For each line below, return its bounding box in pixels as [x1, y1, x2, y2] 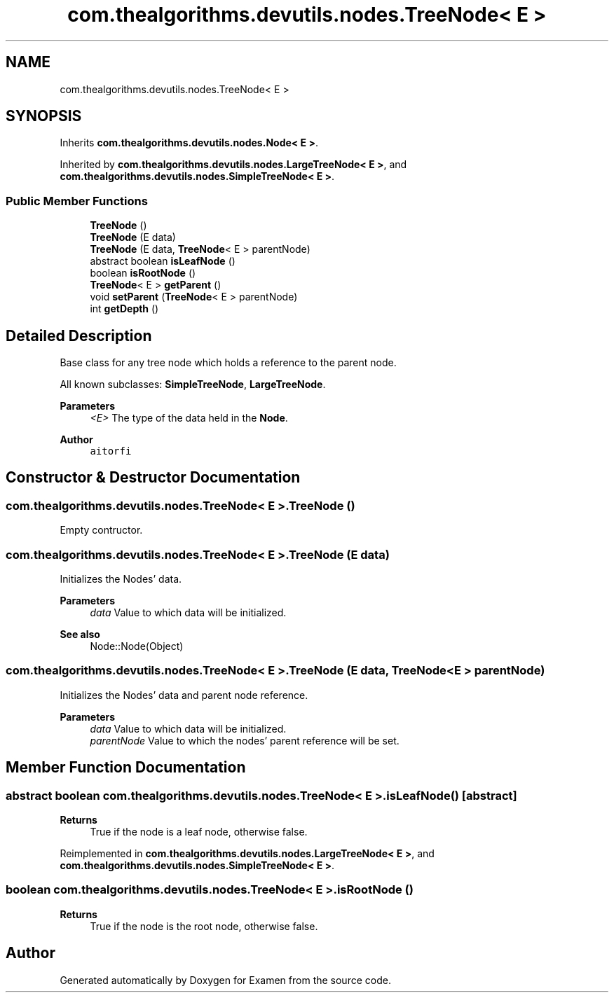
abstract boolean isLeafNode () [90, 255, 236, 268]
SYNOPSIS [6, 107, 82, 125]
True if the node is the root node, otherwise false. [90, 920, 318, 932]
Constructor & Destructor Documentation [6, 469, 301, 487]
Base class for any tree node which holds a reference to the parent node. [60, 356, 397, 369]
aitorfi [90, 445, 132, 457]
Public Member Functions [6, 193, 148, 208]
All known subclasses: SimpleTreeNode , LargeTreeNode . [60, 378, 326, 391]
